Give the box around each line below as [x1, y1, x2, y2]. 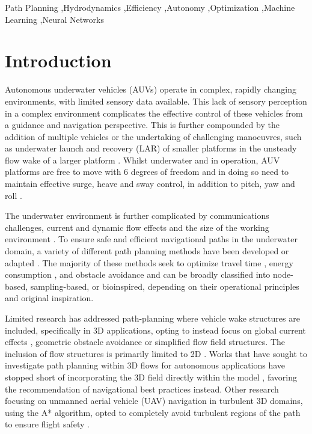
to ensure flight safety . [5, 418, 90, 430]
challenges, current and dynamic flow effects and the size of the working [5, 221, 269, 233]
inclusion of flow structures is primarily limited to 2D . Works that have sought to [5, 347, 307, 359]
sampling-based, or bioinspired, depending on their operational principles [30, 280, 299, 292]
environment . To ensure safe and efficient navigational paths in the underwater [5, 233, 298, 245]
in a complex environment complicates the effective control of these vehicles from [5, 106, 303, 119]
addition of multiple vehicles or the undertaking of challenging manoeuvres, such [5, 130, 302, 142]
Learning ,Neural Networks [5, 13, 104, 25]
